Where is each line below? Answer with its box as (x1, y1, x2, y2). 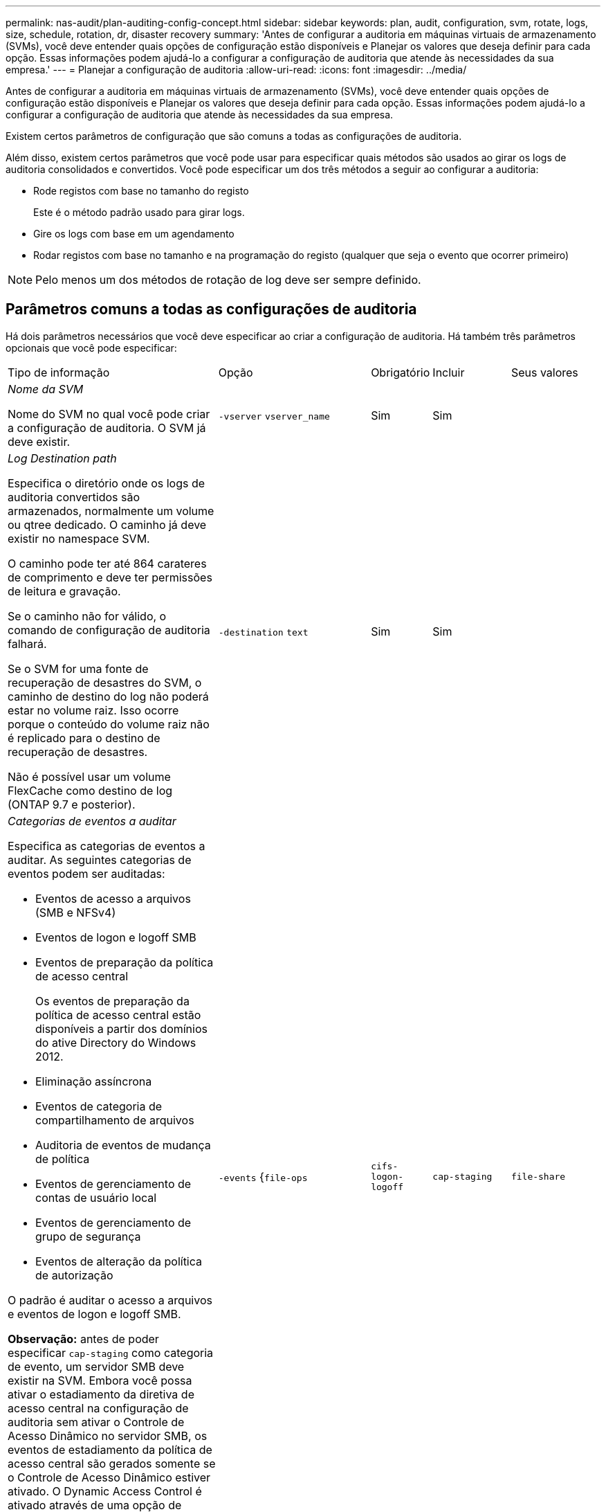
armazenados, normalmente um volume (8, 503, 214, 518)
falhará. (8, 636, 47, 651)
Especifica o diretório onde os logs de (8, 476, 205, 490)
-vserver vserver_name (218, 411, 330, 422)
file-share (511, 1171, 566, 1182)
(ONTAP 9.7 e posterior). (8, 797, 136, 811)
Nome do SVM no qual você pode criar (8, 406, 210, 421)
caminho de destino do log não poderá (8, 689, 209, 703)
